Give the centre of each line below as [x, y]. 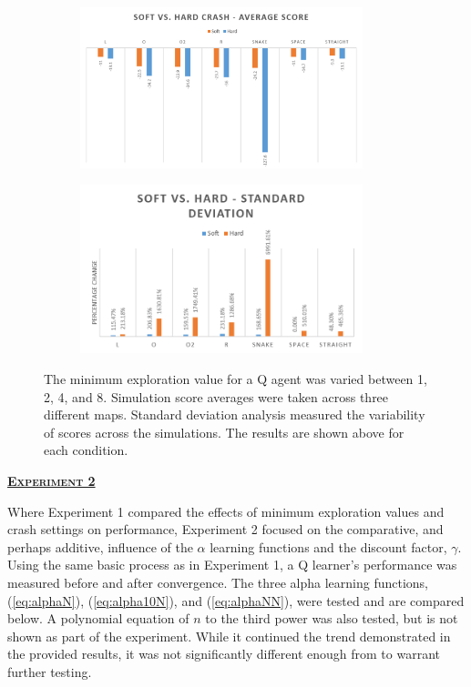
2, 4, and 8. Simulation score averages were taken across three [216, 396]
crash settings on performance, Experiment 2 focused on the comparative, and [225, 529]
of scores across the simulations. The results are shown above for [224, 432]
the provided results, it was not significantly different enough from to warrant [224, 654]
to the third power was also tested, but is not [332, 618]
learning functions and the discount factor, [328, 546]
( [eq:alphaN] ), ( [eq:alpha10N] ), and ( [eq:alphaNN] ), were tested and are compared [236, 600]
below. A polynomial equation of [98, 618]
